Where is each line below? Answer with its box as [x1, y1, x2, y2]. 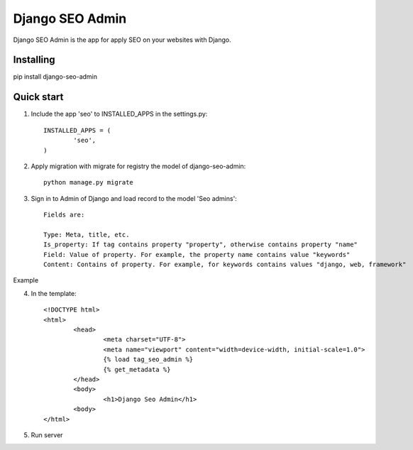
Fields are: [43, 211, 85, 219]
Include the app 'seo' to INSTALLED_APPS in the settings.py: [31, 110, 208, 119]
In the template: [31, 289, 77, 297]
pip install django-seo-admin [13, 72, 98, 81]
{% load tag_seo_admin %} [103, 356, 194, 363]
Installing [13, 54, 56, 66]
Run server [31, 430, 63, 439]
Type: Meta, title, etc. [43, 231, 130, 238]
